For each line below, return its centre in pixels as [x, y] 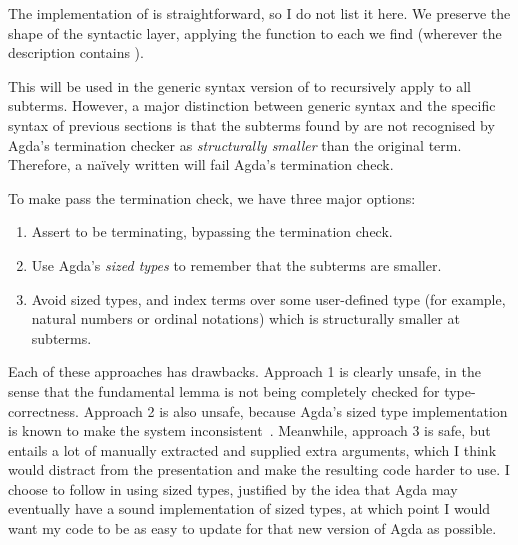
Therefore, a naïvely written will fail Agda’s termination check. [201, 164]
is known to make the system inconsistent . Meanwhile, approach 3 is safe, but [249, 430]
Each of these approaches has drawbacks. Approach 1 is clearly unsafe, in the [244, 371]
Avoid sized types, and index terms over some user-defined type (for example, [268, 298]
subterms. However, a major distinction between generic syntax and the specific [252, 105]
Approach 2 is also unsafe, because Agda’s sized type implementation [295, 410]
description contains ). [76, 52]
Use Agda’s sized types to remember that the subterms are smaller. [236, 264]
